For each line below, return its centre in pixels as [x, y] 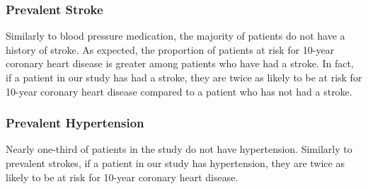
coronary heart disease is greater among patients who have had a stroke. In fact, [180, 63]
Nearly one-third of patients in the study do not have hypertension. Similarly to [179, 149]
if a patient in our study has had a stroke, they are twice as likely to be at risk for [184, 77]
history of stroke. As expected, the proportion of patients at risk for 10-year [170, 49]
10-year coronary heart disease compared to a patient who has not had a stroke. [179, 91]
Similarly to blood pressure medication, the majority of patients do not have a [176, 36]
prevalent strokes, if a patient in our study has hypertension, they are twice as [175, 163]
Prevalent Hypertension [75, 123]
